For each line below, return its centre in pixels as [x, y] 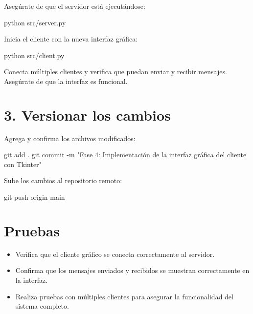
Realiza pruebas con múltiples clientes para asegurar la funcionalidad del [124, 296]
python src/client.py [34, 55]
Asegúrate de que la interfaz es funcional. [66, 81]
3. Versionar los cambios [87, 115]
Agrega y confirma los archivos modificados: [70, 138]
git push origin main [34, 197]
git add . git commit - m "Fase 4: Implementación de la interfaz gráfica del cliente [125, 155]
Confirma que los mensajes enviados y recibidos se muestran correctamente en [132, 270]
